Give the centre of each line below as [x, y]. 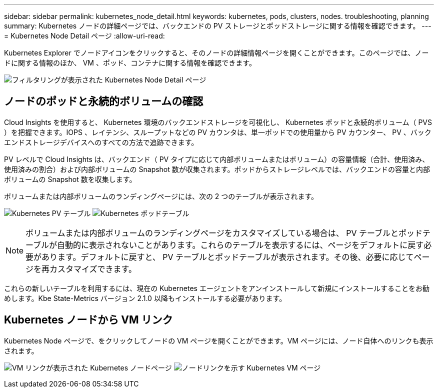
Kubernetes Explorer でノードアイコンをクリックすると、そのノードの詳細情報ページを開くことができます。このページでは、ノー [216, 53]
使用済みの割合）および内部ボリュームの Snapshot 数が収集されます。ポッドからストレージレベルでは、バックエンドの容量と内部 [217, 169]
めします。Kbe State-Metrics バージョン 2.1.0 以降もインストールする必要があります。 [145, 298]
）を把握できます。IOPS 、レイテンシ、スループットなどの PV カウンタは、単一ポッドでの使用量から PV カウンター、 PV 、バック [218, 132]
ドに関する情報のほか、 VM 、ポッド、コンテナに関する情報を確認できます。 [130, 63]
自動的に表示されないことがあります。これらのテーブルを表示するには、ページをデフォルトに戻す [240, 245]
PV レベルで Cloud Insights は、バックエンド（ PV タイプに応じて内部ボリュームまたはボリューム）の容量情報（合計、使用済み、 [217, 159]
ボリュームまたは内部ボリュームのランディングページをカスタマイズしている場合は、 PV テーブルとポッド [224, 233]
